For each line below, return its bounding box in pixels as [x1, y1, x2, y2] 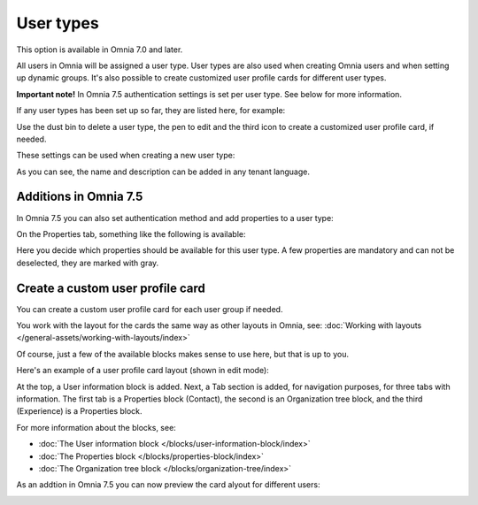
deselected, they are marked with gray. [16, 257, 159, 268]
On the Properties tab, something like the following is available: [16, 228, 247, 239]
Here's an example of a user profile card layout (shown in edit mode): [16, 365, 269, 376]
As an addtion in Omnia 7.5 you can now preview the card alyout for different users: [16, 479, 320, 490]
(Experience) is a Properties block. [16, 406, 143, 417]
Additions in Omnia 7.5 [16, 189, 143, 204]
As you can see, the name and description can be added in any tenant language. [16, 166, 310, 177]
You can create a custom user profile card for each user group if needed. [16, 303, 283, 314]
